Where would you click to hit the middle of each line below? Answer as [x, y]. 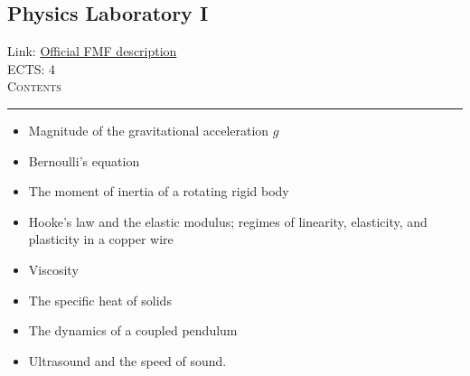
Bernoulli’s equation [84, 160]
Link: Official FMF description [92, 51]
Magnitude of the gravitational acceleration [149, 130]
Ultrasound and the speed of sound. [127, 360]
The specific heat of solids [100, 300]
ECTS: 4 [32, 68]
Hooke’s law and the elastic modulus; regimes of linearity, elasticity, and [228, 221]
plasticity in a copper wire [101, 239]
